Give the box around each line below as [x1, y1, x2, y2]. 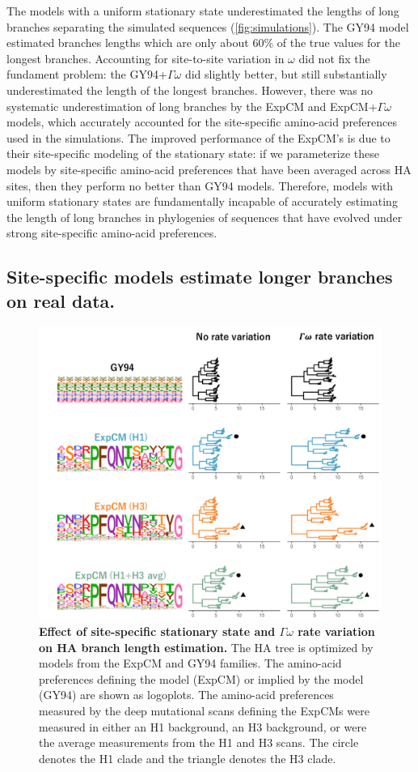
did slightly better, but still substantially [184, 66, 387, 83]
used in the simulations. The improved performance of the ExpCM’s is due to [6, 129, 391, 146]
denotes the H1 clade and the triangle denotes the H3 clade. [39, 749, 336, 766]
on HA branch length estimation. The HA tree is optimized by [39, 638, 374, 655]
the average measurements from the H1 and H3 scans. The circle [39, 734, 359, 751]
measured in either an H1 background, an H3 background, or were [39, 718, 367, 735]
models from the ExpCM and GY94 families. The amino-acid [39, 655, 342, 672]
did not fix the [298, 49, 370, 66]
